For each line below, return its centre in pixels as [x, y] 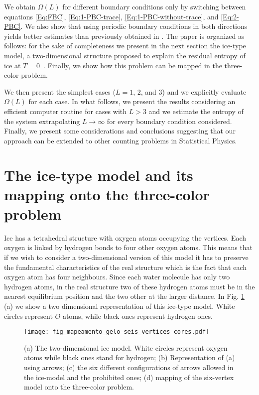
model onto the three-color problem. [79, 387]
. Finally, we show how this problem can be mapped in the [132, 65]
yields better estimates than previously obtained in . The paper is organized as [124, 36]
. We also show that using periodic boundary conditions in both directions [134, 26]
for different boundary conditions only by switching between [154, 6]
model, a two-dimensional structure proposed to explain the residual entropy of [125, 55]
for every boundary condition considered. [169, 121]
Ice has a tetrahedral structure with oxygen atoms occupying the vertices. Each [125, 237]
